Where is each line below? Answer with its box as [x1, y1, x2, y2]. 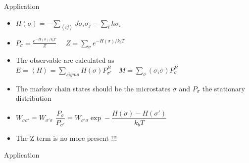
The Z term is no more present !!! [15, 133, 117, 143]
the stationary [202, 83, 245, 93]
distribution [15, 93, 51, 103]
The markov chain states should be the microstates [15, 83, 171, 93]
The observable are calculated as [15, 55, 114, 65]
